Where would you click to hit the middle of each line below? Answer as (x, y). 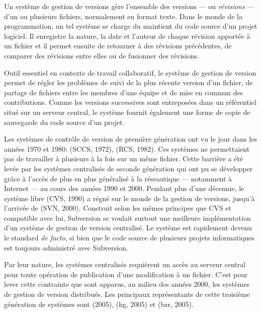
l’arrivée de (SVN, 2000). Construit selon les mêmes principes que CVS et (118, 208)
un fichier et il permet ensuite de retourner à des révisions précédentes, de (118, 46)
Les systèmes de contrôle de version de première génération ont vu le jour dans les (130, 139)
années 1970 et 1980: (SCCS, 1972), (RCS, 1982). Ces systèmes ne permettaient (127, 148)
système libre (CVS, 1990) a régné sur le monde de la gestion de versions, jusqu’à (129, 198)
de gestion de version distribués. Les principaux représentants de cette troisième (127, 294)
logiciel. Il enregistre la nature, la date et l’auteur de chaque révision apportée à (127, 36)
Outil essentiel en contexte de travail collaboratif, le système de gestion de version (130, 72)
